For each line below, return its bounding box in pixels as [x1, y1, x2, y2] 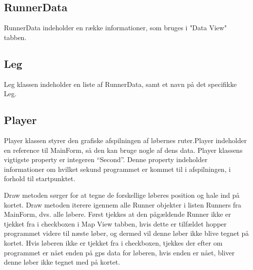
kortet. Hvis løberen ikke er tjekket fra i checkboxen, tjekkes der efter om [4, 237, 223, 248]
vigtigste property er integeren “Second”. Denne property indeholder [4, 154, 208, 165]
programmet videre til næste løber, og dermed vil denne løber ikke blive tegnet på [4, 228, 249, 238]
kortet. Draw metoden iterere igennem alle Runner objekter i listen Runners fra [4, 199, 241, 209]
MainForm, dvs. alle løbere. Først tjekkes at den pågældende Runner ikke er [4, 209, 231, 219]
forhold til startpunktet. [4, 173, 76, 184]
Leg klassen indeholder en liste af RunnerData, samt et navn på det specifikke [4, 79, 237, 89]
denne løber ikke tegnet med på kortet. [4, 257, 120, 267]
